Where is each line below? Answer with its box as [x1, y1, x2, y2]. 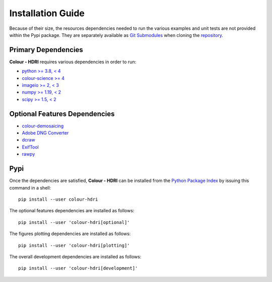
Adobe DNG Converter [22, 130, 69, 136]
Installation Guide [9, 8, 85, 19]
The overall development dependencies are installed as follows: [9, 253, 142, 260]
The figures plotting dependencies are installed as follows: [9, 230, 131, 237]
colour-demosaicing [22, 123, 64, 129]
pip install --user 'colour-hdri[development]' [18, 265, 138, 271]
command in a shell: [9, 184, 51, 191]
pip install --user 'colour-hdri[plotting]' [18, 243, 130, 248]
